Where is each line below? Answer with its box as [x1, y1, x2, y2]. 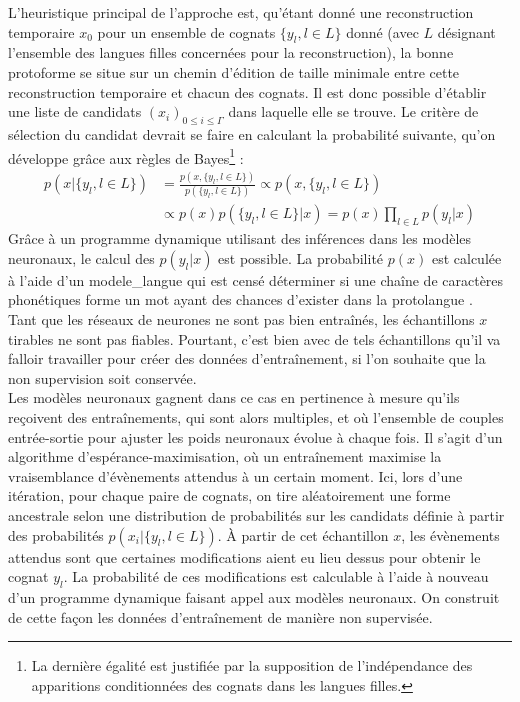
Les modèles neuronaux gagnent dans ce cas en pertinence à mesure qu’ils [8, 387, 460, 408]
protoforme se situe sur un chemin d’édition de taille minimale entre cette [8, 61, 460, 82]
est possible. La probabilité [218, 247, 384, 268]
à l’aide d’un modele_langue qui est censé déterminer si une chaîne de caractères [8, 269, 504, 290]
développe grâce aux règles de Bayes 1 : [8, 144, 244, 168]
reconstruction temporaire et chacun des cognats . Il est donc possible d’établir [8, 81, 487, 102]
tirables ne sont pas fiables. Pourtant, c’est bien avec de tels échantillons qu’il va [8, 328, 501, 349]
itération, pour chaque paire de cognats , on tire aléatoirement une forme [8, 485, 451, 506]
